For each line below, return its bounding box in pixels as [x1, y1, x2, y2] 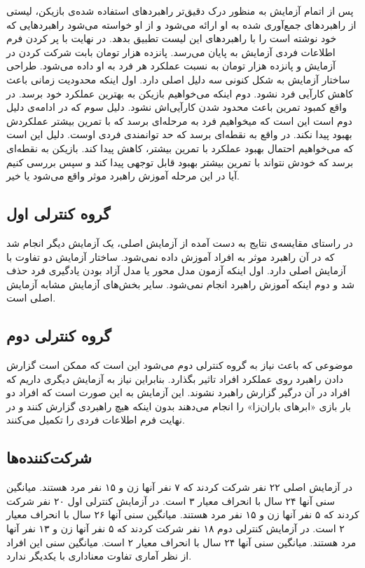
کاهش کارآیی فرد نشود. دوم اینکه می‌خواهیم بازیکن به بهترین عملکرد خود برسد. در [6, 86, 354, 100]
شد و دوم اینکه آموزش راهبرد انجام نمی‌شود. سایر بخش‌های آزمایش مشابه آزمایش [6, 276, 354, 291]
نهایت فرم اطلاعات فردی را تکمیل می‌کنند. [6, 412, 185, 427]
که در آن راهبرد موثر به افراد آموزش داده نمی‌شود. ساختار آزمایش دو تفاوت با [6, 249, 335, 264]
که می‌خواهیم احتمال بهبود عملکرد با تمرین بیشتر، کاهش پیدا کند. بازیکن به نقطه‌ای [6, 140, 354, 155]
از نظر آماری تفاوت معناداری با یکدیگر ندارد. [6, 548, 192, 563]
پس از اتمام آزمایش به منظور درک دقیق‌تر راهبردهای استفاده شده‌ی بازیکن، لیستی [6, 4, 354, 18]
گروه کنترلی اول [6, 203, 111, 224]
